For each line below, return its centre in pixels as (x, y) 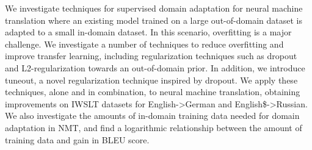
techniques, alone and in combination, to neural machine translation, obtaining (153, 92)
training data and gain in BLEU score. (77, 139)
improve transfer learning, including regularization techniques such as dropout (151, 56)
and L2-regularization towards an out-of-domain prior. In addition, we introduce (155, 67)
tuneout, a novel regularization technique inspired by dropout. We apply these (151, 80)
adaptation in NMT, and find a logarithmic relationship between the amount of (154, 127)
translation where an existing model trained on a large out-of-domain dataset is (154, 20)
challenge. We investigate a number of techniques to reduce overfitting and (144, 44)
